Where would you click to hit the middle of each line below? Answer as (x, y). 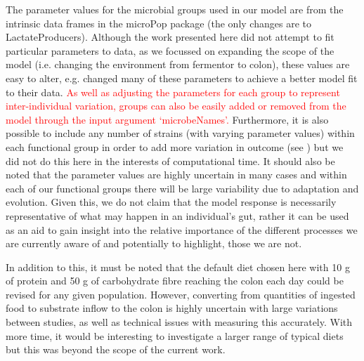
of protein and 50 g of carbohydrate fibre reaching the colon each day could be (175, 281)
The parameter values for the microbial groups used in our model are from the (175, 9)
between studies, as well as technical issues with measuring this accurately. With (179, 322)
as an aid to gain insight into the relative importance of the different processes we (182, 229)
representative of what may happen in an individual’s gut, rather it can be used (177, 215)
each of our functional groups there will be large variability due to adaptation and (182, 188)
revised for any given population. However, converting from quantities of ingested (181, 294)
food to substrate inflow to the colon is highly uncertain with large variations (172, 308)
